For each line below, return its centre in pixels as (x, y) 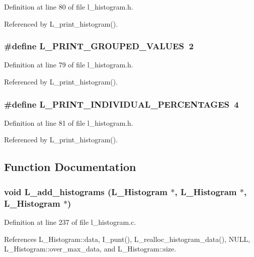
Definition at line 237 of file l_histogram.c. (70, 222)
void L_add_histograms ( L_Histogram (86, 191)
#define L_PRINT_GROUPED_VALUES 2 (99, 46)
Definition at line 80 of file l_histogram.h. (69, 7)
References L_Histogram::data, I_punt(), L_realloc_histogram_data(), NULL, (127, 239)
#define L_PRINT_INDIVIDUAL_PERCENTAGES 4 (121, 104)
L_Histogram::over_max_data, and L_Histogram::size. (90, 249)
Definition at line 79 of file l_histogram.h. (69, 65)
